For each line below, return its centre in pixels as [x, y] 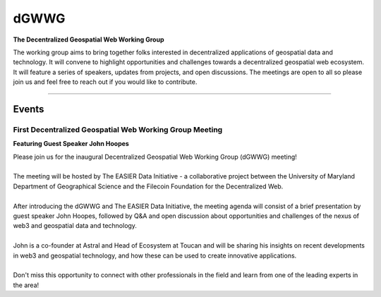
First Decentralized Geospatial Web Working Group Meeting [118, 129]
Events [29, 109]
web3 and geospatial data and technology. [75, 226]
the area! [26, 285]
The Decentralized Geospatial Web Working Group [89, 40]
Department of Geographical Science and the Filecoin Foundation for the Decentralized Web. [148, 186]
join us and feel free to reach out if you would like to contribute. [105, 82]
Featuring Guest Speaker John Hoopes [71, 144]
